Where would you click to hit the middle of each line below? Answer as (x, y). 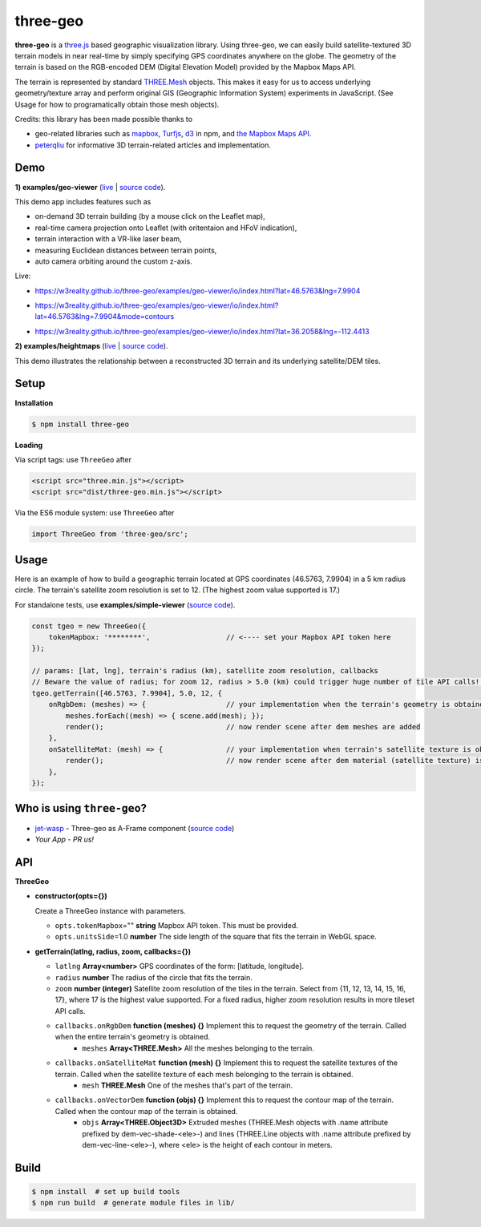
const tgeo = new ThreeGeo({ (89, 626)
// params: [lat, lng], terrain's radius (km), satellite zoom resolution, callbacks (205, 671)
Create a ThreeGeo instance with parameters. (110, 910)
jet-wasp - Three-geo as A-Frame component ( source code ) (135, 828)
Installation (34, 403)
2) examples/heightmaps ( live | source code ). (91, 346)
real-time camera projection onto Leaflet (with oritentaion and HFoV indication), (166, 228)
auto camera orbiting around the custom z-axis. (113, 261)
